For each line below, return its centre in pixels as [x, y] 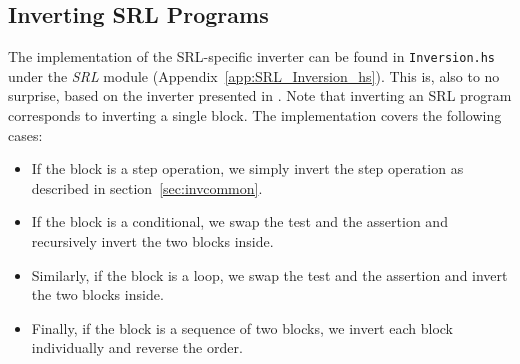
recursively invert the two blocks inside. [152, 241]
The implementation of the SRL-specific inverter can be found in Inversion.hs [252, 56]
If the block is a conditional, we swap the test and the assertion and [239, 221]
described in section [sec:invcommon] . [147, 187]
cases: [25, 134]
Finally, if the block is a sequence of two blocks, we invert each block [242, 327]
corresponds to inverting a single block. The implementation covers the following [255, 115]
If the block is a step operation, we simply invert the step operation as [247, 168]
